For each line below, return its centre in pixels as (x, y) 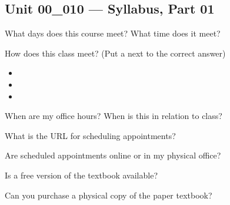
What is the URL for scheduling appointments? (90, 135)
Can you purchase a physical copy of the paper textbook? (109, 195)
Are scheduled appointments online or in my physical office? (113, 155)
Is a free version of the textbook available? (81, 175)
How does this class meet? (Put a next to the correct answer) (115, 53)
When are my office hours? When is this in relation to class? (114, 116)
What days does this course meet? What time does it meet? (113, 33)
